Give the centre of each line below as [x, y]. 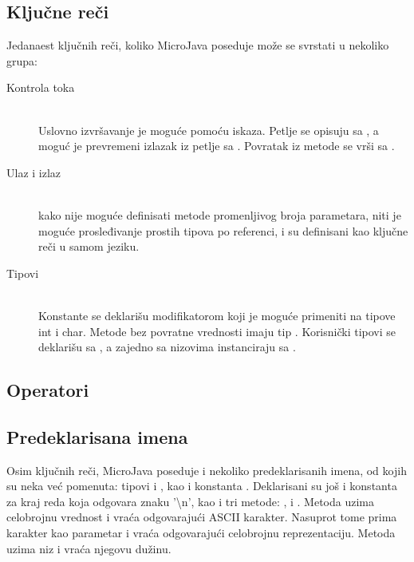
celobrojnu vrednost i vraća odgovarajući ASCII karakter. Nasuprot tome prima [202, 517]
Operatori [48, 390]
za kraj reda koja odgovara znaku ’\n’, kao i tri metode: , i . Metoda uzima [191, 501]
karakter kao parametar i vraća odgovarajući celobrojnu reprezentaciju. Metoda [201, 533]
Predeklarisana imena [97, 436]
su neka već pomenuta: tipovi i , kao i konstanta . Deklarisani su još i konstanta [202, 486]
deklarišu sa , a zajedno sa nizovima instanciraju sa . [167, 347]
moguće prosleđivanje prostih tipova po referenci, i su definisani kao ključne [223, 230]
